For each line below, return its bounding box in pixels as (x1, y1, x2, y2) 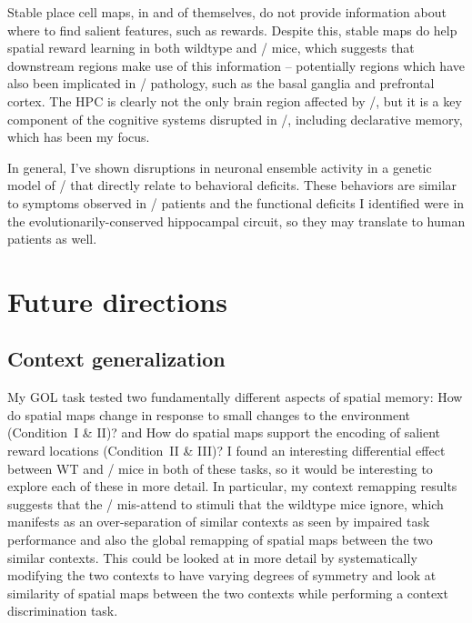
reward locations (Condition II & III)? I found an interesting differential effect (7, 441, 446, 460)
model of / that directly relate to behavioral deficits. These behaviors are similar (7, 176, 457, 195)
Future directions (7, 282, 227, 319)
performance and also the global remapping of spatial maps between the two (7, 530, 433, 549)
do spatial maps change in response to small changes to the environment (7, 405, 411, 424)
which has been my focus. (7, 127, 150, 146)
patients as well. (7, 229, 97, 248)
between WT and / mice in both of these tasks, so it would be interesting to (7, 458, 433, 477)
